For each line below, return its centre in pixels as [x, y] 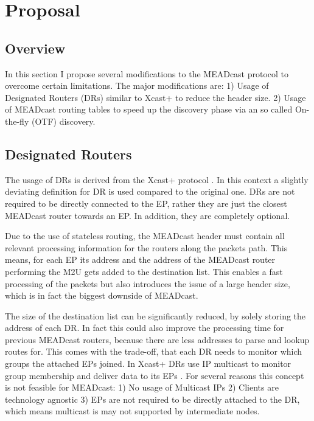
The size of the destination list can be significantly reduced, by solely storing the [155, 315]
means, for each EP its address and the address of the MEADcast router [140, 259]
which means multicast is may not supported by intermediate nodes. [132, 411]
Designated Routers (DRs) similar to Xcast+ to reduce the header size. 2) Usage [155, 97]
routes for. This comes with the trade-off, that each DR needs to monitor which [154, 351]
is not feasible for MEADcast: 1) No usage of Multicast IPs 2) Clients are [142, 387]
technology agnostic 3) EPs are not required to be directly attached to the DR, [152, 399]
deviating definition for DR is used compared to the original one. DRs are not [150, 191]
